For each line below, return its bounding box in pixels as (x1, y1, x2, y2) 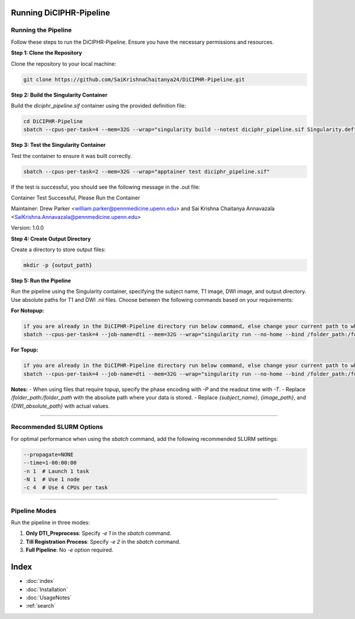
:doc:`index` (25, 578, 55, 585)
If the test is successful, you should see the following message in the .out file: (11, 183, 201, 191)
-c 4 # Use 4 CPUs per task (23, 484, 108, 491)
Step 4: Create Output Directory (11, 235, 91, 242)
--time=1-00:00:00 (23, 459, 77, 466)
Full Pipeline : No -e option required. (25, 546, 114, 553)
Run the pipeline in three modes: (11, 519, 90, 526)
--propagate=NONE (23, 451, 74, 458)
